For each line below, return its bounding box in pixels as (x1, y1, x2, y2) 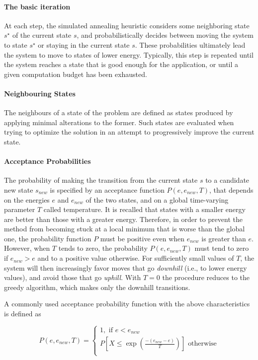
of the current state (12, 30, 72, 40)
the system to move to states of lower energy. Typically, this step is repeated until (4, 49, 254, 60)
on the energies (4, 194, 50, 205)
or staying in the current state (38, 39, 130, 50)
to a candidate (205, 175, 250, 185)
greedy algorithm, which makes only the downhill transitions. (4, 282, 190, 292)
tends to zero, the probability (58, 243, 148, 253)
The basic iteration (4, 1, 71, 11)
